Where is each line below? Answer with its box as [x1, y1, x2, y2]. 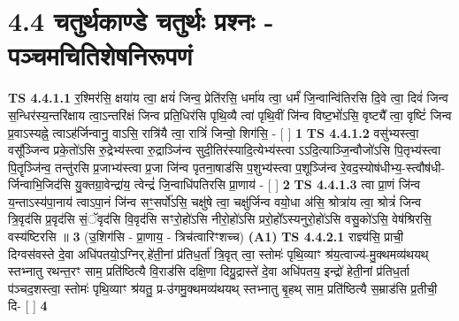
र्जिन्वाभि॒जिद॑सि [8, 175, 72, 194]
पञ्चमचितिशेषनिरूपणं [8, 37, 193, 73]
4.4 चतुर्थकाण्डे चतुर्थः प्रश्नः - [8, 3, 274, 39]
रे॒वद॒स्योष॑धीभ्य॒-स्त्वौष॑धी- [340, 157, 446, 176]
